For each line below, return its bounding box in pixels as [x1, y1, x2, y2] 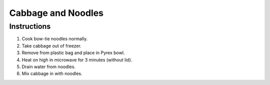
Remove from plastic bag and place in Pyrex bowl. [21, 50, 125, 56]
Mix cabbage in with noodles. [21, 71, 82, 77]
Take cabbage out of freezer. [21, 43, 82, 49]
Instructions [9, 22, 51, 31]
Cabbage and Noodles [9, 7, 104, 18]
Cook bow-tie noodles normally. [21, 36, 88, 42]
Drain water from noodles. [21, 64, 76, 70]
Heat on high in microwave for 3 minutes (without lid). [21, 57, 132, 63]
